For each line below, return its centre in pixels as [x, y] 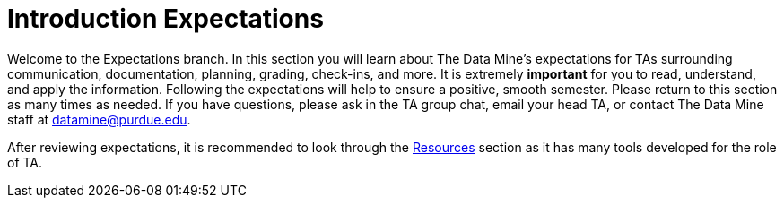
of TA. [25, 162]
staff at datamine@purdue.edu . [99, 119]
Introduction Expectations [166, 19]
